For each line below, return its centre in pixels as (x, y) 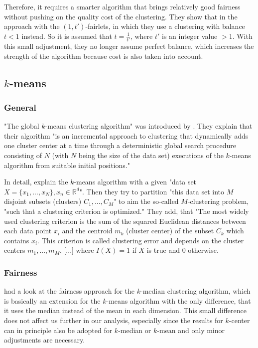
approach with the (32, 26)
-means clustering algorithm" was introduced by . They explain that (149, 126)
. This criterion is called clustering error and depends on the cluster (141, 240)
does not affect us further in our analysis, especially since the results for (114, 320)
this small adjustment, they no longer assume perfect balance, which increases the (129, 46)
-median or (135, 330)
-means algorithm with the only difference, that (179, 300)
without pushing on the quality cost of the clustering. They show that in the (121, 16)
